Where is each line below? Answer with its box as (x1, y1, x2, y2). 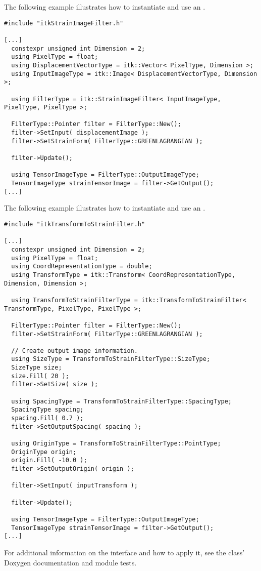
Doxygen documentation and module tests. (4, 557, 137, 567)
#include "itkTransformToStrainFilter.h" (4, 220, 145, 228)
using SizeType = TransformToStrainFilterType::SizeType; (11, 355, 211, 363)
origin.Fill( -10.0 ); (11, 457, 87, 464)
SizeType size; (11, 364, 62, 372)
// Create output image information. (11, 347, 138, 354)
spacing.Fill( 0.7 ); (11, 415, 84, 422)
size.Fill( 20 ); (11, 372, 69, 380)
